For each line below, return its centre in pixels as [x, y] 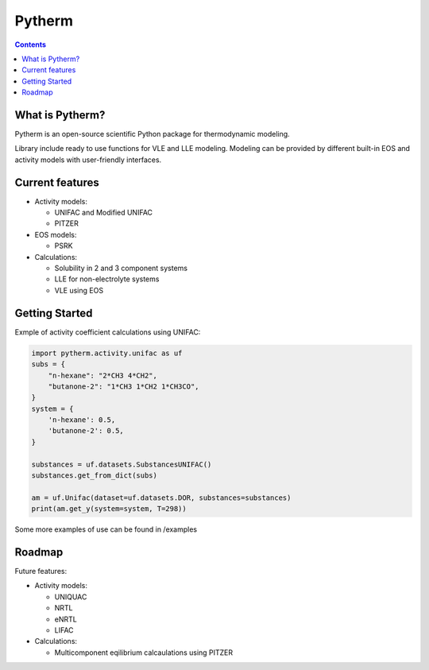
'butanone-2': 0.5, [86, 431]
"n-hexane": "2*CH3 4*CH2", [103, 375]
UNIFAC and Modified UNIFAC [104, 213]
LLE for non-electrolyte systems [107, 279]
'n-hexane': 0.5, [82, 420]
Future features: [41, 571]
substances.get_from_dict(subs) [95, 476]
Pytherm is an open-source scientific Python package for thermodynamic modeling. [152, 134]
